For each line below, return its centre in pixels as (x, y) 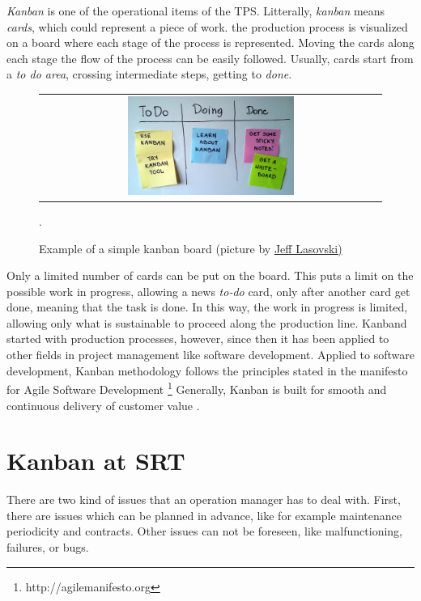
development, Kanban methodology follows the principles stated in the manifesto (207, 370)
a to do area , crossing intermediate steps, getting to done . (149, 74)
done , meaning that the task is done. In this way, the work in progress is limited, (207, 307)
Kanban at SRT (96, 461)
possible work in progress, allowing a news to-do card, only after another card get (208, 291)
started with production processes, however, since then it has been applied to (198, 339)
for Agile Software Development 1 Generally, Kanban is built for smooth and (197, 388)
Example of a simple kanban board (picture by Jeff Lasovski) (191, 248)
